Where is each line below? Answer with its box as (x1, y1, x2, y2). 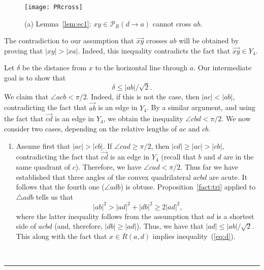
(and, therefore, (54, 221, 103, 231)
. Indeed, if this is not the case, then (86, 91, 200, 101)
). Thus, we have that (136, 221, 204, 231)
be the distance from (22, 62, 87, 73)
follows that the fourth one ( (16, 181, 105, 192)
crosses (146, 35, 168, 46)
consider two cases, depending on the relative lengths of (4, 123, 177, 133)
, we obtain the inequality (103, 113, 183, 124)
